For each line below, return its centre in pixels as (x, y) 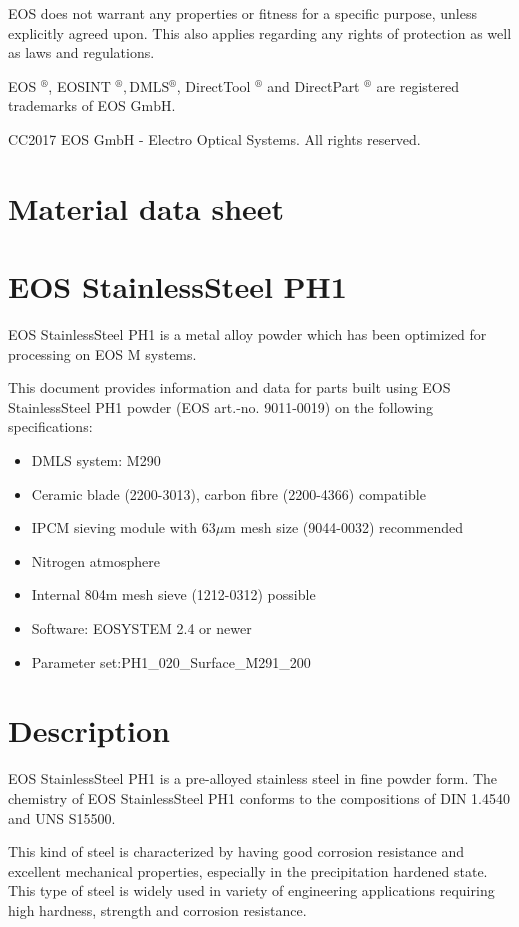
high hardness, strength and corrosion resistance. (157, 909)
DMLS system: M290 (96, 460)
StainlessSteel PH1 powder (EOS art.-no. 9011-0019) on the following (220, 406)
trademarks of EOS (67, 105)
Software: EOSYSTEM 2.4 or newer (141, 628)
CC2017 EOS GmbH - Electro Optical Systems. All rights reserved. (214, 138)
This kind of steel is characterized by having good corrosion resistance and (236, 851)
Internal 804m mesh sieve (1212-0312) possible (173, 594)
